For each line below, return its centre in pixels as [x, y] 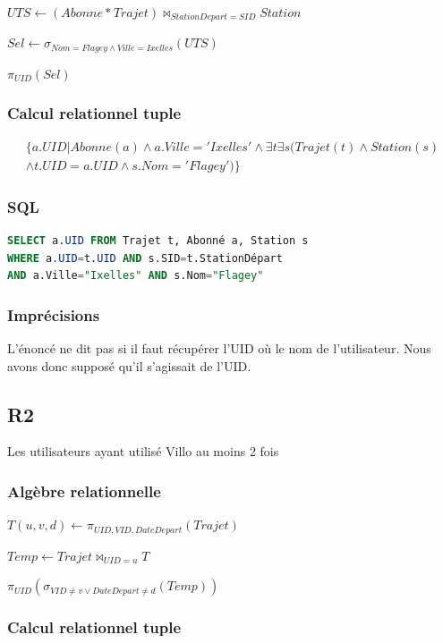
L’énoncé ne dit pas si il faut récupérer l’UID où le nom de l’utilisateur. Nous [219, 348]
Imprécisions [54, 314]
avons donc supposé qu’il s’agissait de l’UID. [129, 365]
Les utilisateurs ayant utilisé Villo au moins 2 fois [143, 451]
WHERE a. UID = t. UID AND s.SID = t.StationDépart [145, 258]
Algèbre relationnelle [84, 491]
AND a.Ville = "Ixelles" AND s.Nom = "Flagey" [136, 276]
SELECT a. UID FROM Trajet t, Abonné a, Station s [158, 241]
